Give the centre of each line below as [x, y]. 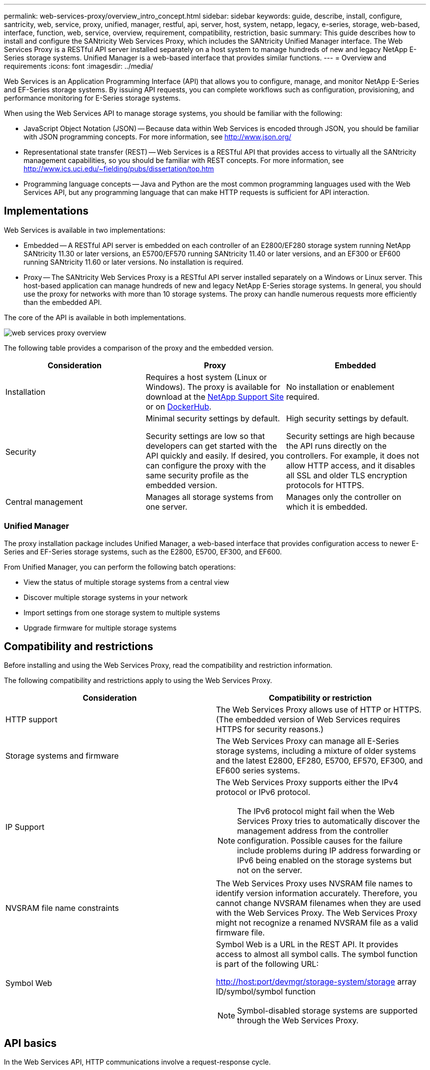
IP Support [25, 827]
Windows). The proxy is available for [213, 387]
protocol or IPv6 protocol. [263, 792]
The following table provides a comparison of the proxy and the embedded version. [139, 348]
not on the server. [270, 870]
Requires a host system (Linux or [206, 377]
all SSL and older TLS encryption [347, 475]
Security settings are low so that [205, 436]
